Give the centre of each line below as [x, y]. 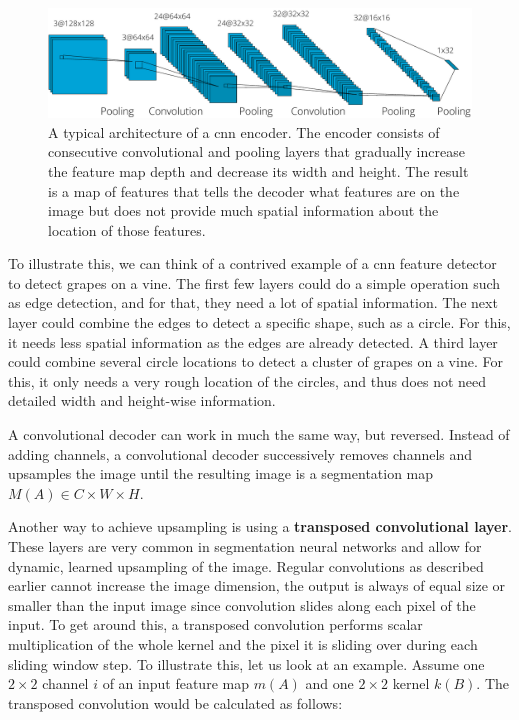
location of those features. [127, 229]
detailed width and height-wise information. [142, 400]
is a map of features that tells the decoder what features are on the [254, 190]
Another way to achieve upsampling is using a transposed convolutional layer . [260, 526]
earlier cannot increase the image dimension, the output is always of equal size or [257, 585]
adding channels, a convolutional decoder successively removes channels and [240, 453]
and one [329, 683]
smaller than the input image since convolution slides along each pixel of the [242, 604]
